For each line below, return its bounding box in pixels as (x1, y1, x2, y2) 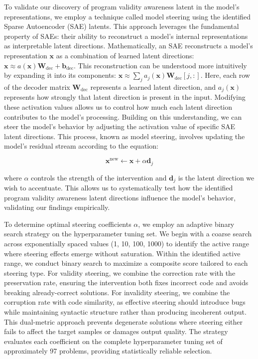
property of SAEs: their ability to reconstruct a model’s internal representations (4, 30, 248, 41)
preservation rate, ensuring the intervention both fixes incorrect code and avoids (4, 277, 249, 288)
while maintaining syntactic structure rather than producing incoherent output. (4, 307, 247, 317)
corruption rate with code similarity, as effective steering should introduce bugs (4, 297, 246, 307)
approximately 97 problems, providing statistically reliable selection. (4, 346, 212, 356)
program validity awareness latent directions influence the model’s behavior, (4, 192, 236, 202)
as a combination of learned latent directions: (56, 50, 194, 60)
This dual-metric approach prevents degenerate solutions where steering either (4, 316, 243, 327)
